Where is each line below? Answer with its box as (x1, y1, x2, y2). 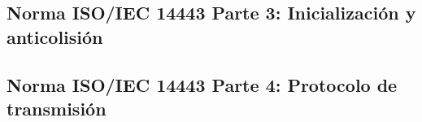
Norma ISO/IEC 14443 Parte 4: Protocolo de (7, 72, 398, 97)
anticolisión (7, 24, 103, 49)
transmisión (7, 95, 107, 120)
